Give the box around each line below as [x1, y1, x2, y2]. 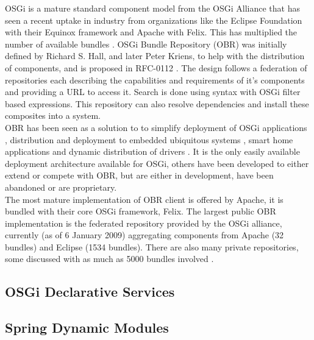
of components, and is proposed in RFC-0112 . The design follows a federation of [5, 61, 307, 74]
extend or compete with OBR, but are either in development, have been [5, 169, 274, 182]
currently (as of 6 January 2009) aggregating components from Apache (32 [5, 228, 284, 241]
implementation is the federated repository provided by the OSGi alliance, [5, 216, 282, 229]
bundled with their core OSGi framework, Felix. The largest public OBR [5, 205, 276, 218]
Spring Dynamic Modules [5, 318, 169, 337]
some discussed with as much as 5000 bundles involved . [5, 252, 214, 265]
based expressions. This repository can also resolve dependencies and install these [5, 97, 309, 110]
